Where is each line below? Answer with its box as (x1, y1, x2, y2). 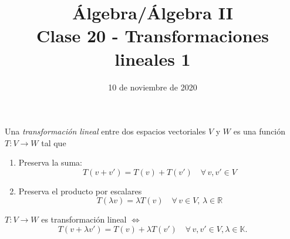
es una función (233, 125, 286, 137)
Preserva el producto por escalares (18, 184, 142, 197)
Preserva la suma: (18, 156, 82, 169)
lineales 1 (114, 46, 191, 70)
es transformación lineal (41, 213, 127, 225)
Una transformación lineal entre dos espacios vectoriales (5, 125, 206, 137)
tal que (41, 136, 66, 149)
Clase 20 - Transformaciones (36, 23, 269, 48)
